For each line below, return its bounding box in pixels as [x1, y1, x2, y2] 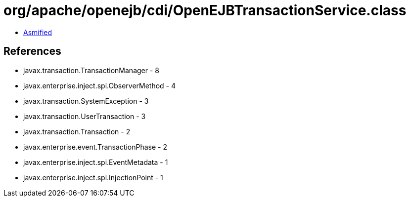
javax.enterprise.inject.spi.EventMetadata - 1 [23, 158, 168, 166]
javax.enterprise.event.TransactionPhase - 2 [23, 142, 167, 151]
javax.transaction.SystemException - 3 [23, 96, 149, 105]
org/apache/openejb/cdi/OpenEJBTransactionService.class [3, 2, 407, 19]
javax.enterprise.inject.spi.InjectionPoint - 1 [23, 173, 163, 182]
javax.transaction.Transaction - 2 [23, 127, 131, 136]
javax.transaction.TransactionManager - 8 [23, 66, 159, 75]
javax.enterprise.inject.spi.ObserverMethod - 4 [23, 81, 176, 90]
